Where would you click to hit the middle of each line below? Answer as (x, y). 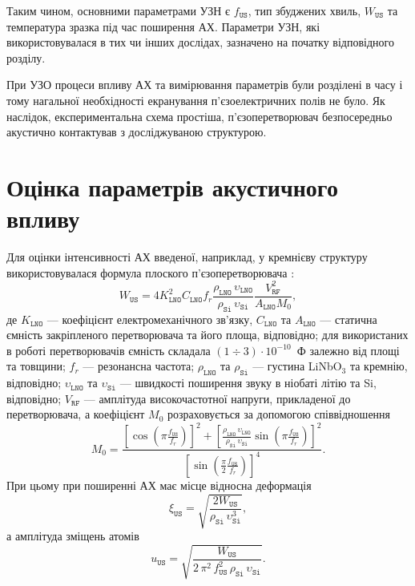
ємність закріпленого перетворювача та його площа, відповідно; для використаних (207, 335)
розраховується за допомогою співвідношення (279, 414)
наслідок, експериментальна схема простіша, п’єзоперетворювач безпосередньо (199, 116)
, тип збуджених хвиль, (304, 10)
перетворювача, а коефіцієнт (76, 414)
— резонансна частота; (139, 366)
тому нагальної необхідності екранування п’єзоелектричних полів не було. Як (196, 100)
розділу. (26, 57)
